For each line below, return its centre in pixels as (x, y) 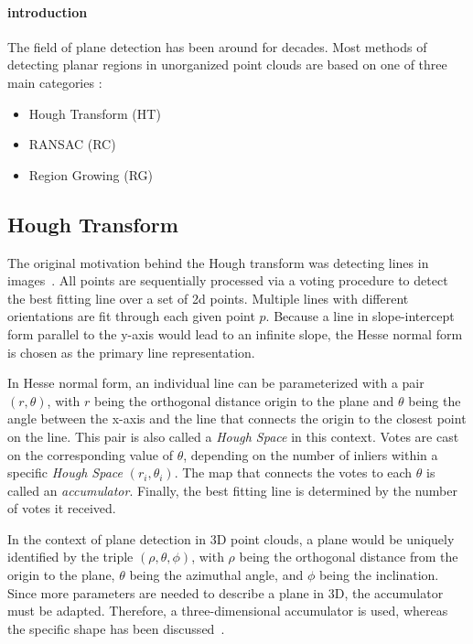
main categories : (55, 82)
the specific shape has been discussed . (116, 628)
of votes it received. (62, 508)
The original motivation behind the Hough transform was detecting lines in (218, 262)
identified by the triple (70, 557)
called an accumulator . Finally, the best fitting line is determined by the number (232, 490)
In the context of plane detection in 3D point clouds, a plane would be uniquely (231, 538)
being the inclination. (379, 575)
